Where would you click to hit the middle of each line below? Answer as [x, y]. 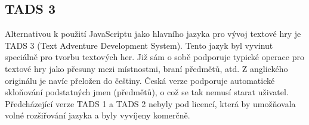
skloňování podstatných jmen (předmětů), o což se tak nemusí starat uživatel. [147, 92]
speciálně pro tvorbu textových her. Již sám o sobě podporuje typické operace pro [154, 57]
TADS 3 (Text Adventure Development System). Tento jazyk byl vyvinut [139, 45]
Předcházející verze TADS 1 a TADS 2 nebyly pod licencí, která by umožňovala [150, 103]
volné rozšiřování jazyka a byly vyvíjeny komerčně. [98, 115]
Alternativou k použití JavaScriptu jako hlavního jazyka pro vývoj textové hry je [153, 34]
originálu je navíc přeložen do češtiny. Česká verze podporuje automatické [140, 80]
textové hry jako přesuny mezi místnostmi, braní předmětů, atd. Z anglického [146, 68]
